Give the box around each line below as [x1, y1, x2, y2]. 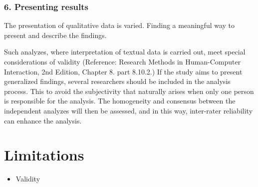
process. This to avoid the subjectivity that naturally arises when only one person [4, 85, 254, 96]
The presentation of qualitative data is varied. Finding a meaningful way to [4, 20, 235, 30]
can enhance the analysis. [4, 115, 82, 125]
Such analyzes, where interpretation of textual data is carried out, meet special [4, 46, 246, 57]
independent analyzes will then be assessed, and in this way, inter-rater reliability [4, 105, 253, 115]
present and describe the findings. [4, 29, 107, 40]
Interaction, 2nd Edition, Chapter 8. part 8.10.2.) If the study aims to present [4, 66, 243, 76]
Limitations [4, 144, 84, 165]
